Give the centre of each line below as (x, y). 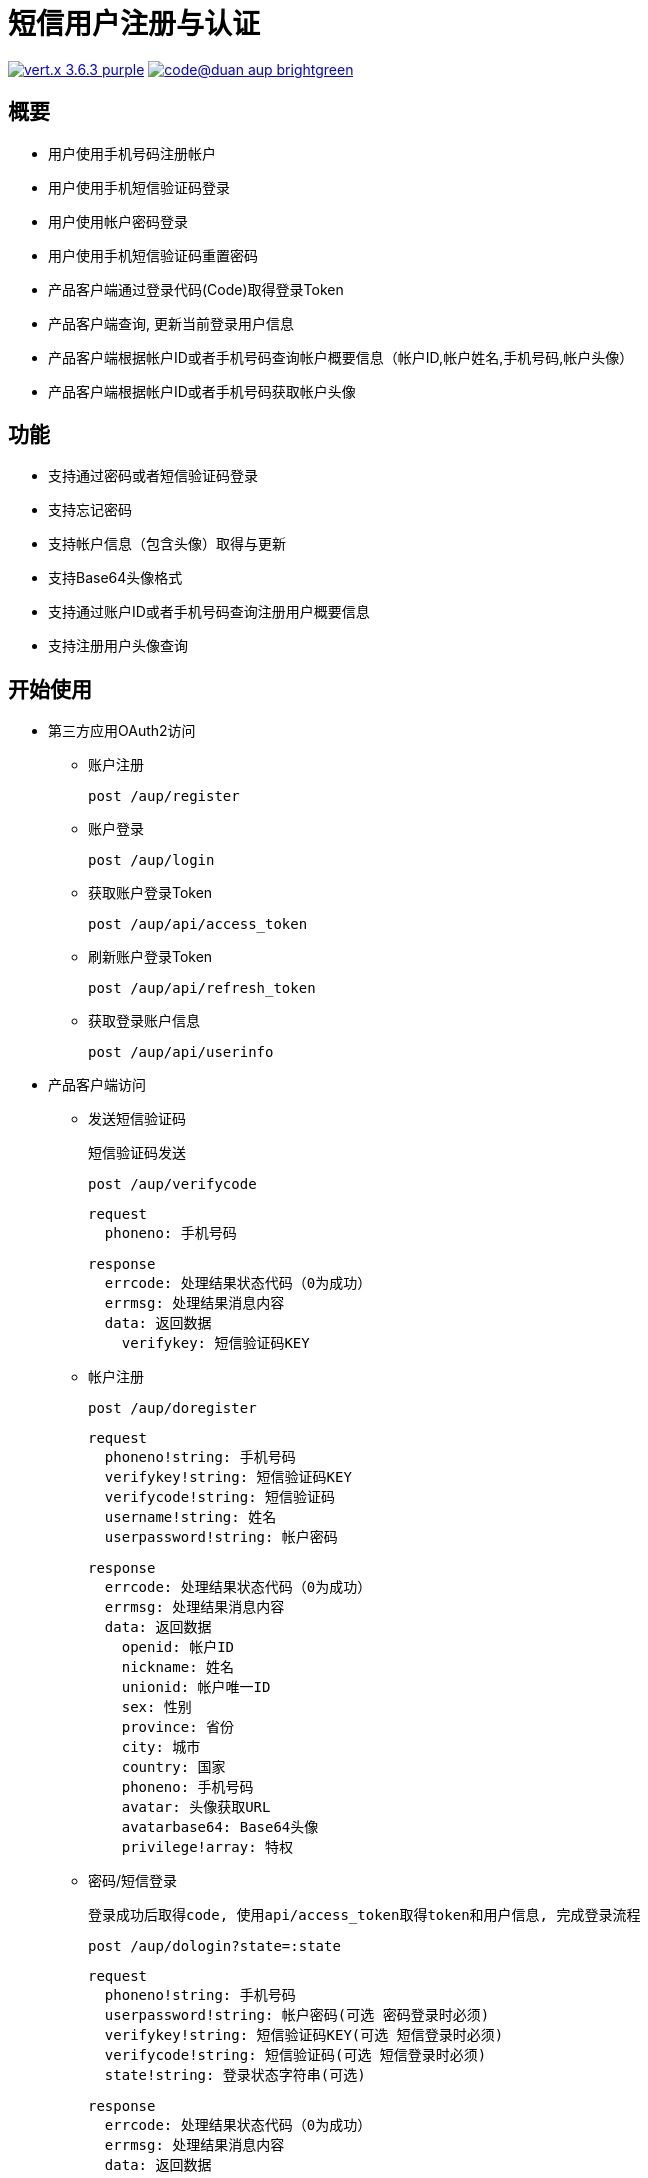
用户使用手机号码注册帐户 (132, 153)
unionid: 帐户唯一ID (196, 1687)
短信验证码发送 (137, 1153)
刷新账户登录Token (150, 957)
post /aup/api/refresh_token (202, 988)
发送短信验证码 (137, 1119)
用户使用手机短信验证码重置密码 (153, 255)
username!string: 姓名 (190, 1517)
